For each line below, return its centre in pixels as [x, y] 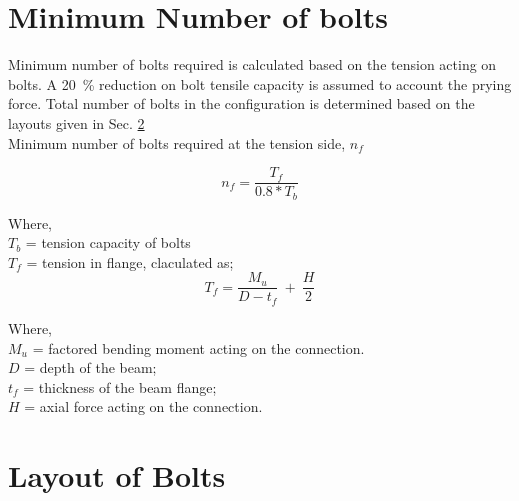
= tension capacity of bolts [108, 242]
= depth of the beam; [90, 367]
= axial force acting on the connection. [143, 406]
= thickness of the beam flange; [120, 386]
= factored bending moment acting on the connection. [198, 347]
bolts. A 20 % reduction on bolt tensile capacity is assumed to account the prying [260, 83]
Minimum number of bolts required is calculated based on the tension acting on [252, 64]
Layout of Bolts [117, 475]
